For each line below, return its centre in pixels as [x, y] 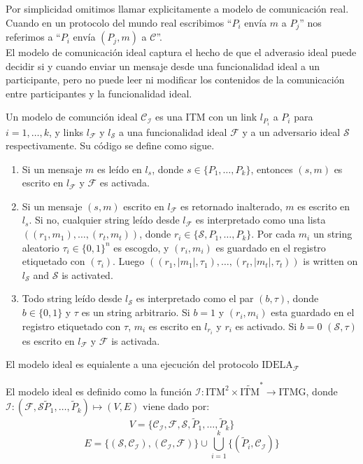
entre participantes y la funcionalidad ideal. [99, 93]
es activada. [125, 183]
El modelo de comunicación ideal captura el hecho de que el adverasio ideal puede [181, 52]
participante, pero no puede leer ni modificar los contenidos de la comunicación [175, 80]
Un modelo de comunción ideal [72, 117]
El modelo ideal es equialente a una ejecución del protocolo [132, 364]
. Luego [129, 261]
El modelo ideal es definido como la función [99, 391]
